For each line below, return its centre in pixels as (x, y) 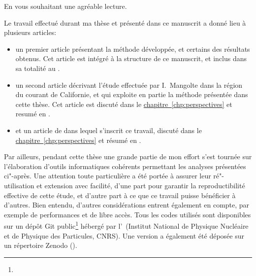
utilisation (19, 185)
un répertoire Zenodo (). (41, 245)
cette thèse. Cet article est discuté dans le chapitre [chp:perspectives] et (124, 104)
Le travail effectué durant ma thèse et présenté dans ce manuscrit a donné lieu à (125, 22)
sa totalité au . (38, 68)
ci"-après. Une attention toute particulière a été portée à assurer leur (108, 176)
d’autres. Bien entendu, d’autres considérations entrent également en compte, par (127, 205)
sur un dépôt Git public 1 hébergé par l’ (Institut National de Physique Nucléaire (126, 225)
